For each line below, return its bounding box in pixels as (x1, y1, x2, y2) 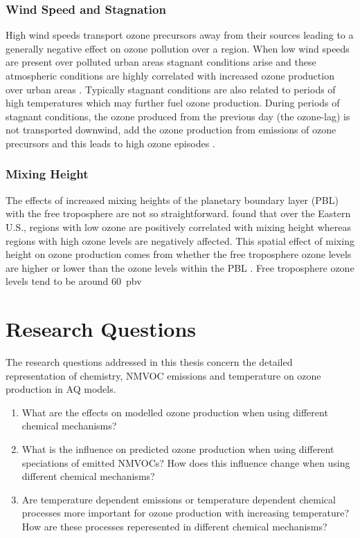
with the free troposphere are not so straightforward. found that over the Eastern (6, 206, 351, 221)
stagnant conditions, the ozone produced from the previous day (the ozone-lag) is (6, 109, 350, 123)
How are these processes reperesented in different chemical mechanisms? (21, 519, 327, 533)
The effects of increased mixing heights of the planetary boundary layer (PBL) (6, 192, 339, 207)
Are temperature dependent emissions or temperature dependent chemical (21, 492, 336, 506)
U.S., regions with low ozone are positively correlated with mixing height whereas (6, 219, 351, 234)
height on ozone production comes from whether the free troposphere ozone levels (6, 247, 352, 261)
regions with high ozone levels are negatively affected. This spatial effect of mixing (6, 233, 354, 248)
